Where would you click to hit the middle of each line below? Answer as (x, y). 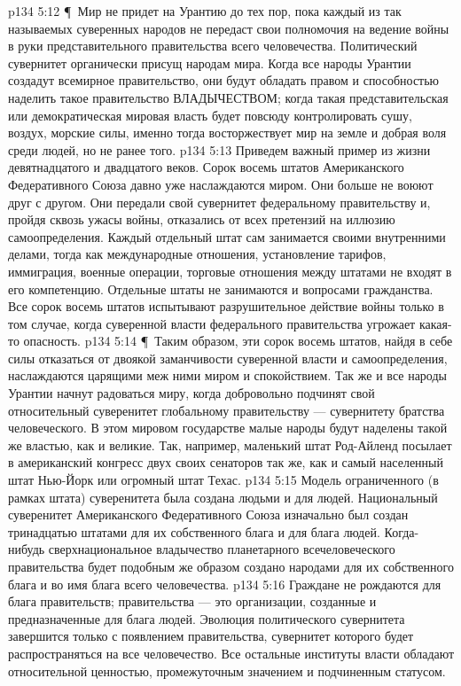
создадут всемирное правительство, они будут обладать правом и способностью (224, 80)
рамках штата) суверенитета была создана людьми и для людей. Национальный (223, 497)
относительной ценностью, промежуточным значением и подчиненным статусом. (227, 670)
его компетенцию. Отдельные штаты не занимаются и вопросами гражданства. (221, 288)
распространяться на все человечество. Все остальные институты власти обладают (231, 653)
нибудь (27, 549)
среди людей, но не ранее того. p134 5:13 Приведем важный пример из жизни (219, 149)
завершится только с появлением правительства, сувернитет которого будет (211, 636)
